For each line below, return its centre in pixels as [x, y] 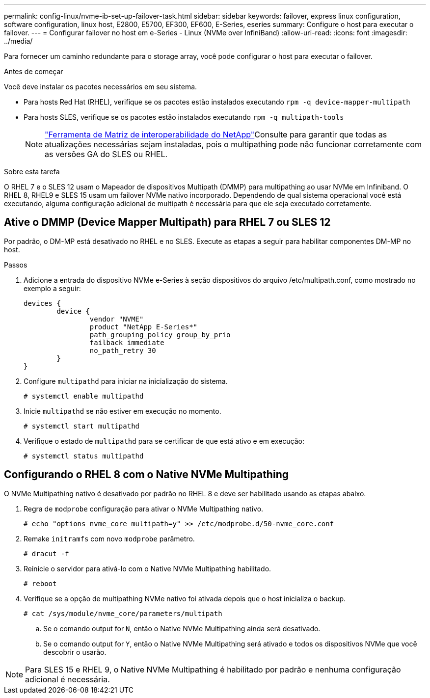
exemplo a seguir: [52, 288]
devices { [42, 303]
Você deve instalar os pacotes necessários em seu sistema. [101, 87]
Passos [16, 265]
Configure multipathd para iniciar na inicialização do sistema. [126, 381]
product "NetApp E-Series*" [144, 327]
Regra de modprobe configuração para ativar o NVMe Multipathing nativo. [144, 509]
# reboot [40, 583]
